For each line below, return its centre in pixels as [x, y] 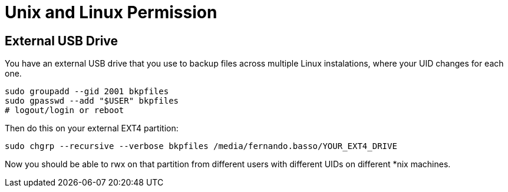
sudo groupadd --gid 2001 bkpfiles [87, 92]
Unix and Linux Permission [111, 12]
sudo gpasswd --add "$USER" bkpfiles [92, 101]
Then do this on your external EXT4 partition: [92, 128]
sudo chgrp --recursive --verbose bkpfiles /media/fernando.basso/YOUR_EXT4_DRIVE [201, 146]
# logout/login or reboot [65, 110]
